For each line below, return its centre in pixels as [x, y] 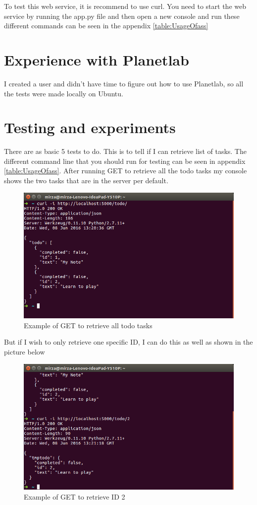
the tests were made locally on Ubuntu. [64, 93]
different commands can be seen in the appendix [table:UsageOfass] [106, 26]
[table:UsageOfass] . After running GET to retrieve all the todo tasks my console [126, 171]
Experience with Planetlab [97, 59]
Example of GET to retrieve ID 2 [75, 496]
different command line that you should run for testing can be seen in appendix [125, 161]
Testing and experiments [90, 127]
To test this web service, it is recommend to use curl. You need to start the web [125, 6]
